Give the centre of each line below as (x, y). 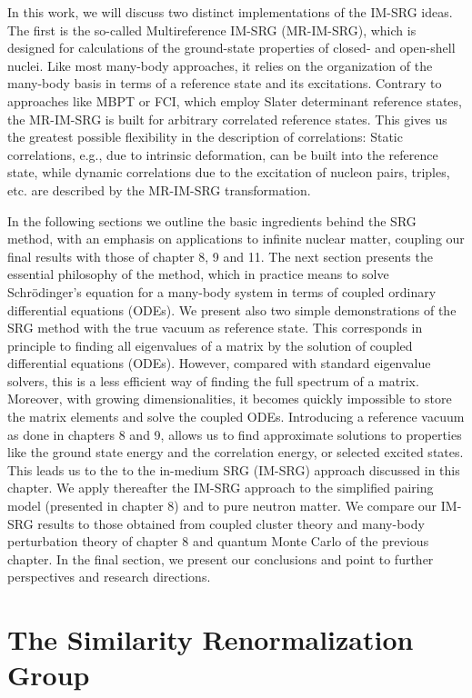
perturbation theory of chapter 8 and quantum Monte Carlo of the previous (218, 541)
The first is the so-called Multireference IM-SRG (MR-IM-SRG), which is (212, 30)
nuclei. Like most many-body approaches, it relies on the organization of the (220, 65)
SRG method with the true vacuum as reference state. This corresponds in (215, 328)
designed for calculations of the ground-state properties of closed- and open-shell (231, 48)
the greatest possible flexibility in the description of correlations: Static (205, 137)
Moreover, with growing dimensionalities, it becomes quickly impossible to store (230, 399)
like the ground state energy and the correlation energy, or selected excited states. (236, 452)
